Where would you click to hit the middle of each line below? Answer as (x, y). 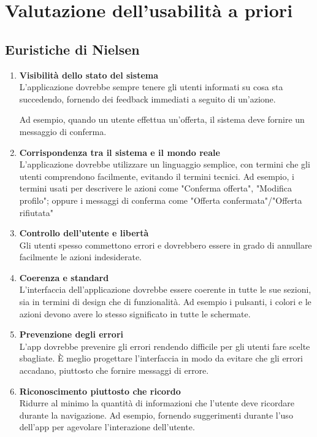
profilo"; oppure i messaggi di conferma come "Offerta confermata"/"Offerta (161, 200)
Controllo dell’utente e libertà (84, 233)
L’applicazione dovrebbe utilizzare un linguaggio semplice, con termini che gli (165, 164)
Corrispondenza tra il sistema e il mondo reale (120, 152)
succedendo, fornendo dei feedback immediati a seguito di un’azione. (147, 99)
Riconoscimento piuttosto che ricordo (100, 391)
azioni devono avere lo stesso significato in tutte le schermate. (135, 313)
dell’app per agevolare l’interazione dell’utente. (107, 427)
